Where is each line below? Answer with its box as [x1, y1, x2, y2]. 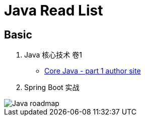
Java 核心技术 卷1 [24, 50, 82, 59]
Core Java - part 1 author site [44, 66, 141, 75]
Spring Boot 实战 [24, 83, 80, 92]
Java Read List [4, 2, 103, 19]
